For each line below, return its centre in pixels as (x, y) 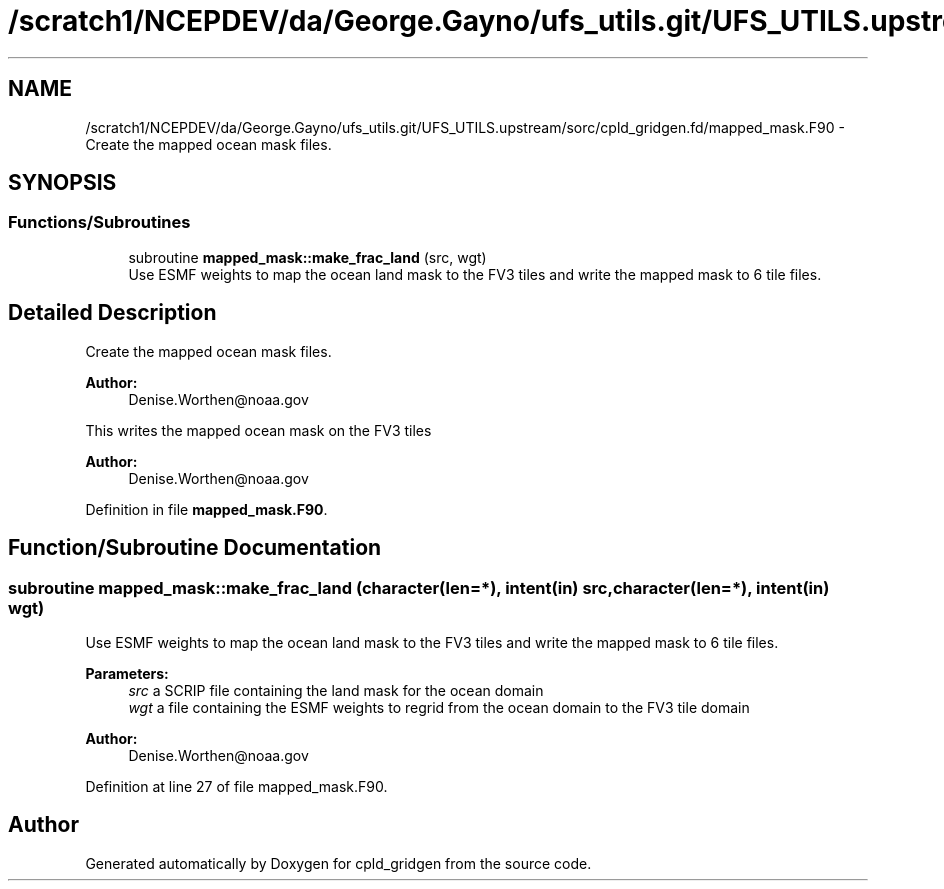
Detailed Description (112, 313)
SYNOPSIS (62, 183)
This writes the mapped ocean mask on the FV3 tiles (258, 430)
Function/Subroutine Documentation (195, 548)
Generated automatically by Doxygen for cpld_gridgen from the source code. (338, 863)
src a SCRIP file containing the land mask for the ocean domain (336, 690)
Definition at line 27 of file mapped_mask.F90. (236, 786)
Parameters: (127, 673)
